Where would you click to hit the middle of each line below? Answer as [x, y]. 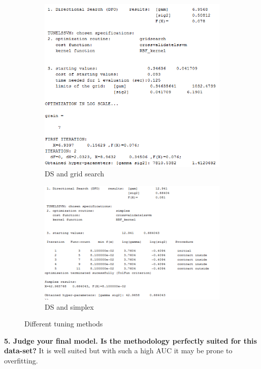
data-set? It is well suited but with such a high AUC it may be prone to [118, 350]
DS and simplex [69, 306]
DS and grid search [75, 174]
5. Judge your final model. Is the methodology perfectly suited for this [130, 340]
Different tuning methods [64, 324]
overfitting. [21, 360]
